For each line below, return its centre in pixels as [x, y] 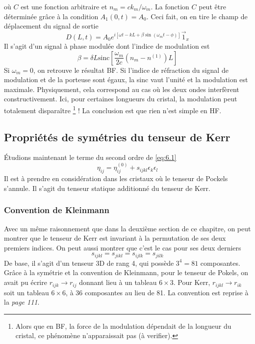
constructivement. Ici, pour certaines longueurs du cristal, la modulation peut [121, 99]
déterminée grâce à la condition [51, 16]
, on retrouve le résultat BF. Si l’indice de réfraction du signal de [131, 70]
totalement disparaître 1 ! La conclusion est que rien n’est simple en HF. [113, 109]
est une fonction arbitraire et [64, 6]
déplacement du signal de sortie [51, 26]
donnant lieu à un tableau [118, 282]
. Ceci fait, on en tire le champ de [197, 16]
